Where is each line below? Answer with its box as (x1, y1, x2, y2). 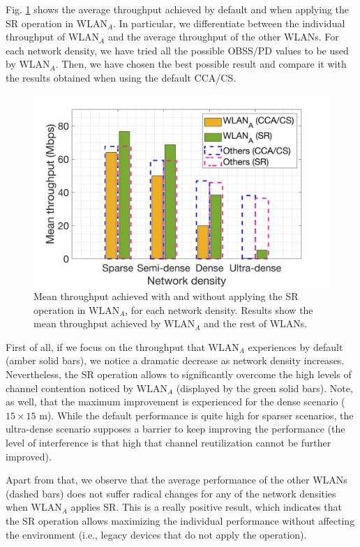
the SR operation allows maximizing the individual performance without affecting (6, 514, 355, 527)
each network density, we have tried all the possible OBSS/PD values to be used (6, 43, 349, 57)
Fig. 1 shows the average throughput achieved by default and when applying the (6, 2, 350, 16)
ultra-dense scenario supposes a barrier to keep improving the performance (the (6, 421, 345, 436)
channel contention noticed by (6, 380, 134, 395)
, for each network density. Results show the (125, 302, 313, 317)
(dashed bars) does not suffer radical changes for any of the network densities (6, 486, 336, 500)
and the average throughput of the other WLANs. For (107, 29, 339, 44)
